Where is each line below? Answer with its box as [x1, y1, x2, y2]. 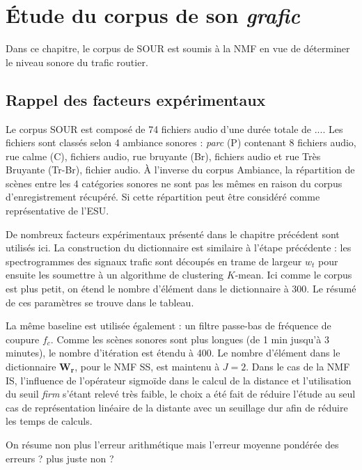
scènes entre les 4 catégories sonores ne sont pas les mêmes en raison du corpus [6, 175, 343, 190]
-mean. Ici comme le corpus [235, 267, 352, 282]
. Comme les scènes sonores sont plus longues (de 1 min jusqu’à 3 [50, 331, 329, 346]
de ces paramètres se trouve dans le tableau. [6, 295, 194, 309]
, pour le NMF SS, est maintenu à [74, 359, 220, 374]
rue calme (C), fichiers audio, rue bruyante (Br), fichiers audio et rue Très [6, 148, 321, 163]
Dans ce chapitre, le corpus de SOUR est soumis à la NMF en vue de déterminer [6, 41, 350, 56]
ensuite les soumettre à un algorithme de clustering [6, 267, 224, 282]
